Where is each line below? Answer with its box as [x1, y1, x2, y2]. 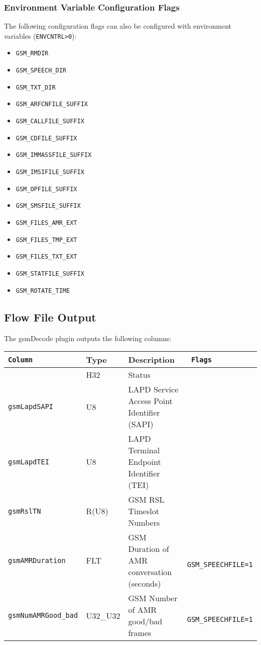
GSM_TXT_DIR [16, 84, 56, 91]
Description [128, 354, 175, 366]
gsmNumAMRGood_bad [8, 611, 78, 620]
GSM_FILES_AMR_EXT [16, 219, 77, 227]
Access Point [128, 395, 173, 407]
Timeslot [128, 505, 159, 517]
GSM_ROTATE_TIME [16, 287, 70, 294]
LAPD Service [128, 383, 179, 395]
